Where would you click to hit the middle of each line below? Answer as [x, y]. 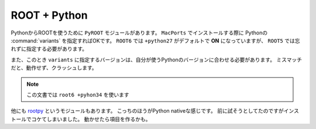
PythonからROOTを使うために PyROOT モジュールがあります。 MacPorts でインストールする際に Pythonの [139, 33]
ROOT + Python [49, 15]
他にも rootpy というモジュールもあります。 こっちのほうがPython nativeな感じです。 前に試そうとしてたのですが [147, 111]
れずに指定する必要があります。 [49, 49]
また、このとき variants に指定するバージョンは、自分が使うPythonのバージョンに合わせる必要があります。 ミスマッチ [157, 60]
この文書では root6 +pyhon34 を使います [78, 95]
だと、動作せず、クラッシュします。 [54, 68]
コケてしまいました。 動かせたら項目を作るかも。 [91, 119]
